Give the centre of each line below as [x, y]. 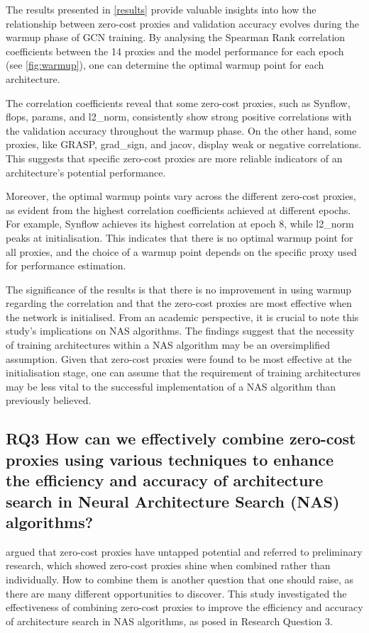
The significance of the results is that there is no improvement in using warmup [179, 289]
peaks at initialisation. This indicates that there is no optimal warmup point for [180, 237]
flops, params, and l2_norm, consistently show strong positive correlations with [179, 117]
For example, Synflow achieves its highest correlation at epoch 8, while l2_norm [180, 224]
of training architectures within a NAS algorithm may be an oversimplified [168, 345]
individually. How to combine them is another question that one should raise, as [180, 579]
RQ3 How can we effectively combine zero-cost [181, 438]
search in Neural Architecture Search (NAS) [173, 501]
